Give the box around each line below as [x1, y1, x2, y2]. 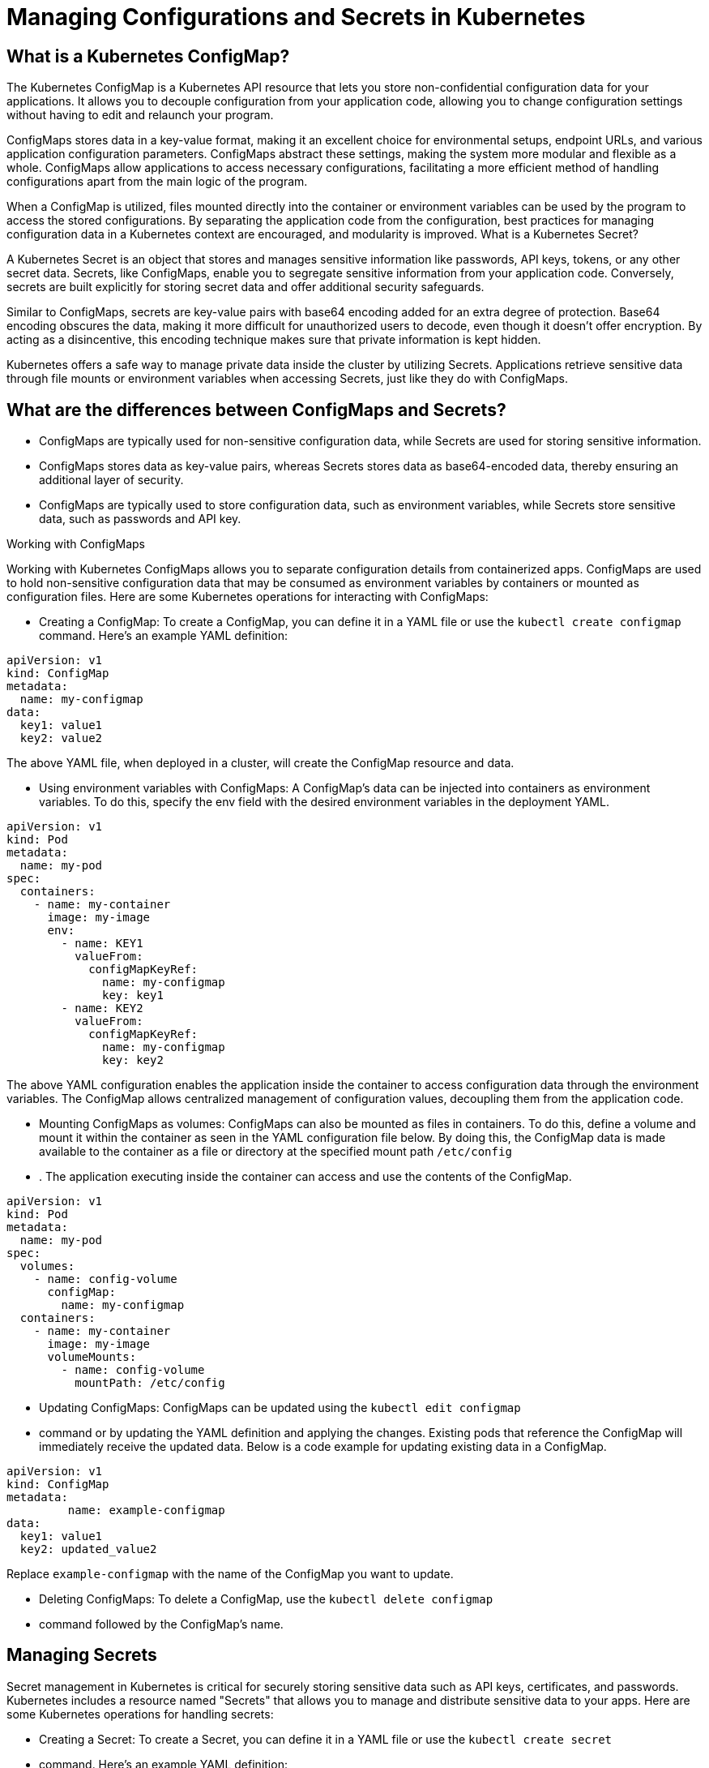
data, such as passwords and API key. [39, 512, 241, 526]
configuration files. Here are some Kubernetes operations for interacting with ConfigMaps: [6, 590, 489, 604]
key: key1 [102, 989, 164, 1002]
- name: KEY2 [61, 1002, 143, 1015]
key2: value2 [19, 732, 103, 745]
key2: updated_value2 [19, 1543, 157, 1556]
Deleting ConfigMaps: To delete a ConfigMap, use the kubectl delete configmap [39, 1592, 493, 1607]
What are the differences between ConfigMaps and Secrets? [6, 399, 506, 420]
